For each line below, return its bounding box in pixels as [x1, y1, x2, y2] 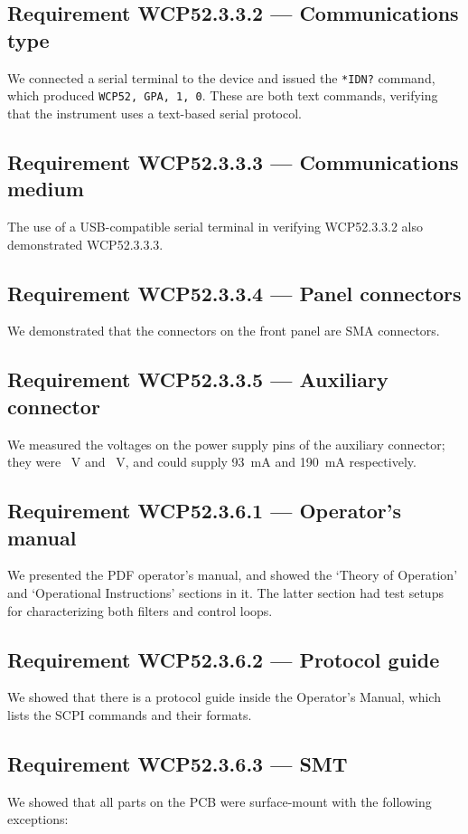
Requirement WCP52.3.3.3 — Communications [7, 147, 459, 175]
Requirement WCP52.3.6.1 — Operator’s [7, 497, 402, 525]
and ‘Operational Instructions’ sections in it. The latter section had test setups [7, 583, 444, 602]
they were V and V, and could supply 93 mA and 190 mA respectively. [7, 452, 417, 471]
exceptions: [7, 810, 69, 829]
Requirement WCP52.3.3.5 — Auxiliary [7, 365, 388, 393]
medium [7, 175, 84, 203]
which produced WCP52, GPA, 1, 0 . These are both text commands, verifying [7, 86, 438, 105]
